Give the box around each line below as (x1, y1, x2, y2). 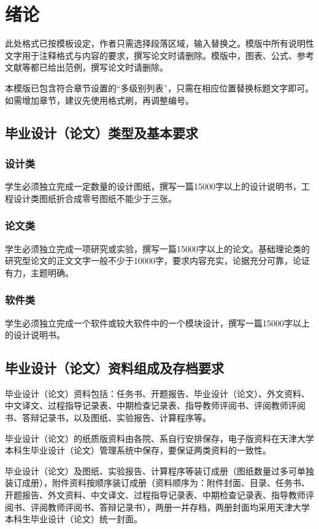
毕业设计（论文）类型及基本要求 (5, 123, 198, 142)
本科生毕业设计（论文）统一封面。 (5, 512, 142, 525)
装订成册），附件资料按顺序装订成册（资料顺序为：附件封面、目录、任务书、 (5, 476, 310, 489)
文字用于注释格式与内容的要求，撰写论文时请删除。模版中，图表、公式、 (5, 48, 297, 61)
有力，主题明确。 (5, 266, 74, 279)
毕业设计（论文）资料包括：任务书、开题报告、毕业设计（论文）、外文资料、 (5, 387, 310, 400)
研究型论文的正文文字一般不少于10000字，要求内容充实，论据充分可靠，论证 (5, 254, 310, 267)
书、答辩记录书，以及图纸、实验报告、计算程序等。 (5, 411, 211, 424)
